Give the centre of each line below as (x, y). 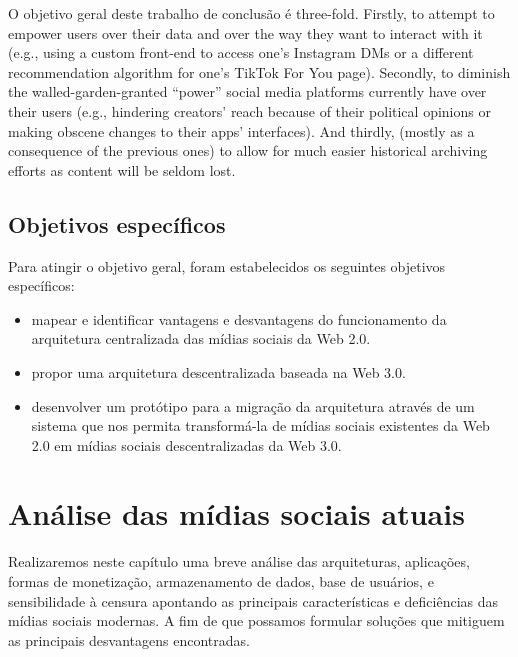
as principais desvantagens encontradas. (129, 639)
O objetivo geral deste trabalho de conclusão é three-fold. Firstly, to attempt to (251, 13)
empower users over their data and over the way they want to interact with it (245, 32)
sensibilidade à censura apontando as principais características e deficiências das (253, 600)
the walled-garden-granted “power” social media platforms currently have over (247, 91)
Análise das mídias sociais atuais (236, 513)
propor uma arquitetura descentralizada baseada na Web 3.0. (218, 371)
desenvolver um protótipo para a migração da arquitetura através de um (253, 405)
